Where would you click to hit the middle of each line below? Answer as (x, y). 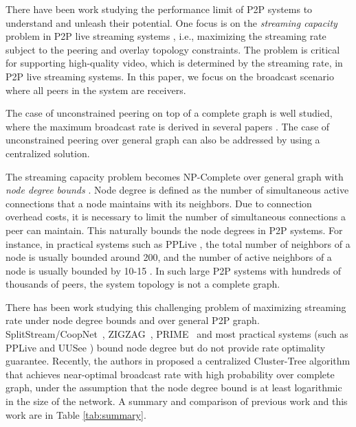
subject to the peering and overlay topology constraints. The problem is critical (173, 49)
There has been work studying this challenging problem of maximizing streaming (176, 307)
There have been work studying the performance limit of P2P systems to (159, 9)
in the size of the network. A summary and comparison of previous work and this (177, 401)
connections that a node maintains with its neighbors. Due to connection (159, 203)
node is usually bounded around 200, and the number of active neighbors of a (169, 257)
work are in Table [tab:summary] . (76, 414)
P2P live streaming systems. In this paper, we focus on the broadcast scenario (170, 76)
